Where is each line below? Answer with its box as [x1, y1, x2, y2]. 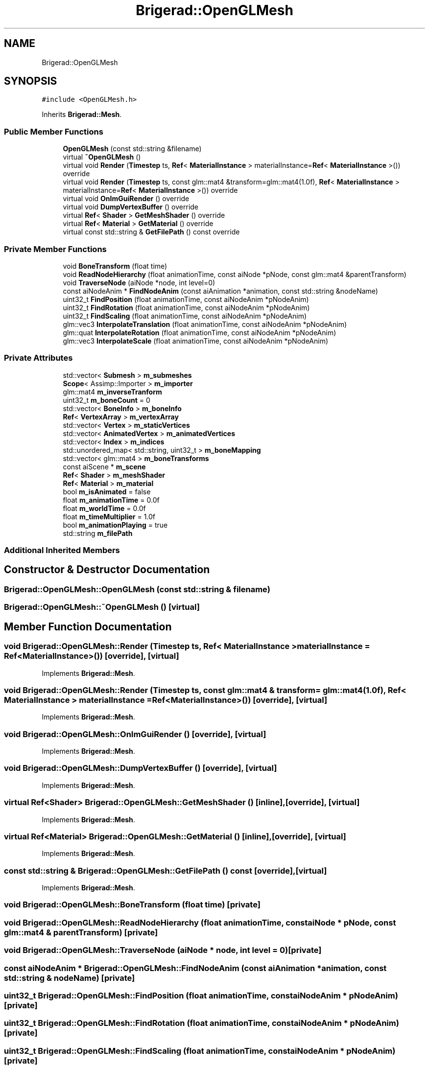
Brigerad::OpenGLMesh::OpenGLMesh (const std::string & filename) [4, 584, 270, 594]
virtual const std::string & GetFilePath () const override [63, 228, 240, 236]
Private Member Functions [4, 244, 107, 254]
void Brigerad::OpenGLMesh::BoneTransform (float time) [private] [4, 900, 261, 910]
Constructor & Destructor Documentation [4, 563, 210, 576]
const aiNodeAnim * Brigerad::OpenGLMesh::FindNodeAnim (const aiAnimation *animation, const [4, 963, 387, 973]
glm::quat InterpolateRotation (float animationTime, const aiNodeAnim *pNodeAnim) [63, 328, 336, 337]
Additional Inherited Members [4, 545, 120, 556]
